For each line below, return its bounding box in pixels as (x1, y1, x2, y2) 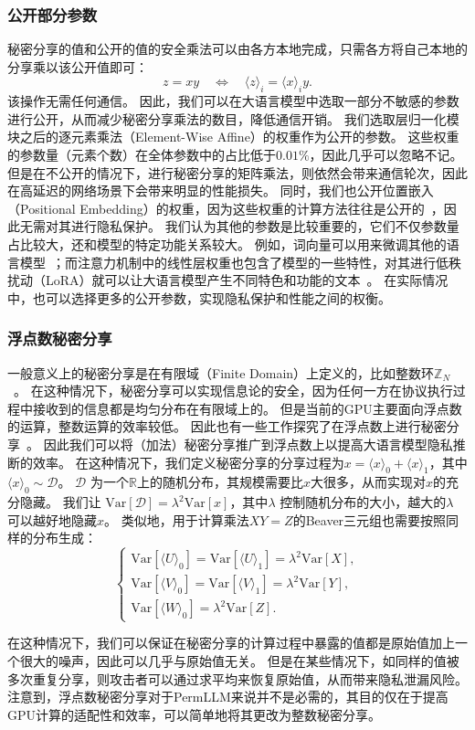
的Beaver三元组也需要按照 (292, 510, 447, 529)
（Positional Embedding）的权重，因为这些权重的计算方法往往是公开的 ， (7, 198, 444, 217)
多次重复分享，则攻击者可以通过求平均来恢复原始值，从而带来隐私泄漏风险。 (7, 669, 468, 688)
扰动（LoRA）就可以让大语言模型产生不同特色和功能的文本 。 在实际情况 (7, 270, 449, 290)
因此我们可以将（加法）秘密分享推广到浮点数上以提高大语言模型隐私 (43, 434, 453, 453)
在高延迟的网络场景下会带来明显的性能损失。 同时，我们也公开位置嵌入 (7, 181, 434, 200)
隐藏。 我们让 (19, 492, 101, 512)
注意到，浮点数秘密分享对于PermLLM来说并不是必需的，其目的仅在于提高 (7, 687, 449, 706)
